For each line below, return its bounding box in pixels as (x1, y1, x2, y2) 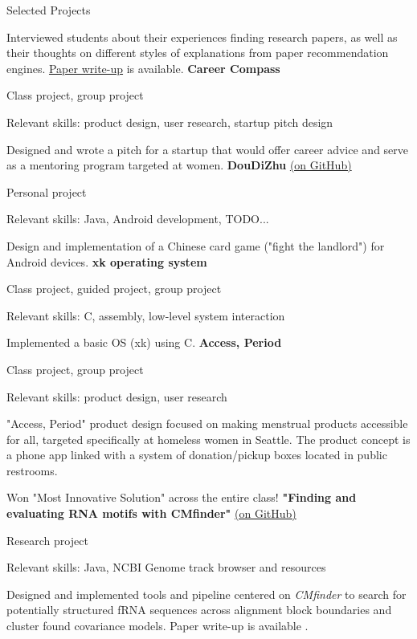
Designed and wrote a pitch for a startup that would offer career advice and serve (6, 140, 409, 157)
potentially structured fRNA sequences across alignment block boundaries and (6, 601, 392, 618)
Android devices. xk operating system (6, 253, 207, 270)
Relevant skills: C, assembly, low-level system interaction (6, 307, 285, 324)
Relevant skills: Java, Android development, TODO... (6, 210, 269, 227)
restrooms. (6, 462, 58, 478)
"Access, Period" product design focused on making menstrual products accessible (6, 415, 408, 432)
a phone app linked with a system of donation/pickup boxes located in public (6, 446, 387, 463)
